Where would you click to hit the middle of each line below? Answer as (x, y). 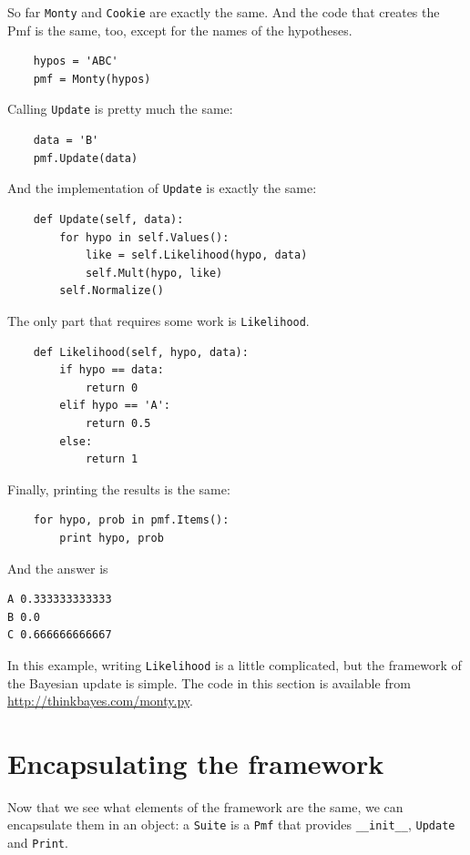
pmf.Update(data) (86, 158)
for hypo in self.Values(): (144, 237)
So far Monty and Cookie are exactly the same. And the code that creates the (224, 12)
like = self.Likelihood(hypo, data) (196, 255)
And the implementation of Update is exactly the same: (162, 188)
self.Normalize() (112, 291)
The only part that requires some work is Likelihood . (158, 320)
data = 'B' (66, 141)
